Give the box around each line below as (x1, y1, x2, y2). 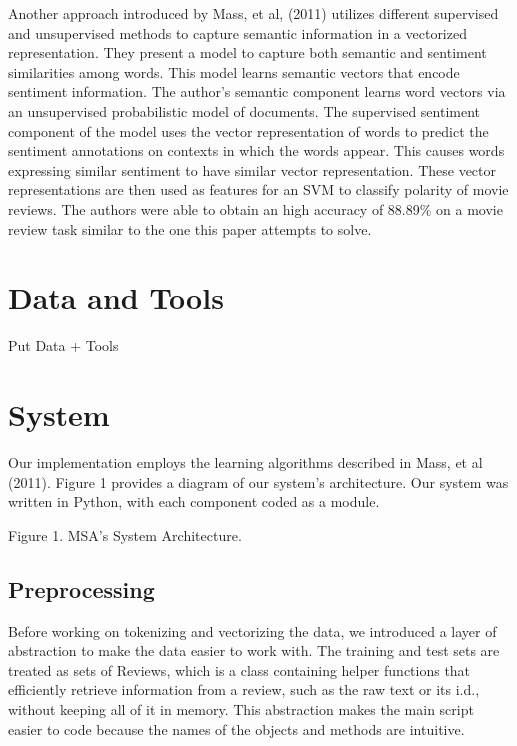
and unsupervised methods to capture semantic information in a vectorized (8, 22, 467, 43)
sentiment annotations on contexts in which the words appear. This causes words (8, 140, 505, 161)
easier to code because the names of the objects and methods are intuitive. (8, 718, 465, 739)
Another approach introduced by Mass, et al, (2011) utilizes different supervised (8, 3, 499, 23)
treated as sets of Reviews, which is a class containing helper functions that (8, 659, 471, 680)
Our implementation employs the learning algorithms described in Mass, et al (8, 451, 483, 472)
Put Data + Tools (8, 335, 119, 356)
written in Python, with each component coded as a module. (8, 491, 380, 512)
